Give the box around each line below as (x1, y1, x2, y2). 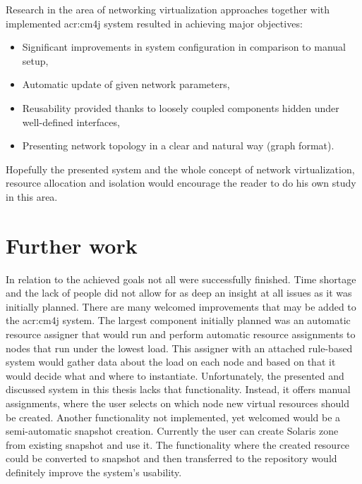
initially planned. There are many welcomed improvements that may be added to (6, 299, 356, 314)
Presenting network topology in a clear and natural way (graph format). (22, 138, 334, 153)
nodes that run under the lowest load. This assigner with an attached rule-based (6, 340, 353, 355)
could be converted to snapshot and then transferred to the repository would (6, 451, 337, 466)
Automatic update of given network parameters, (22, 77, 230, 92)
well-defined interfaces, (22, 114, 120, 129)
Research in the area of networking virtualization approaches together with (6, 2, 330, 16)
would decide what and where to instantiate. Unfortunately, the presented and (6, 368, 344, 383)
